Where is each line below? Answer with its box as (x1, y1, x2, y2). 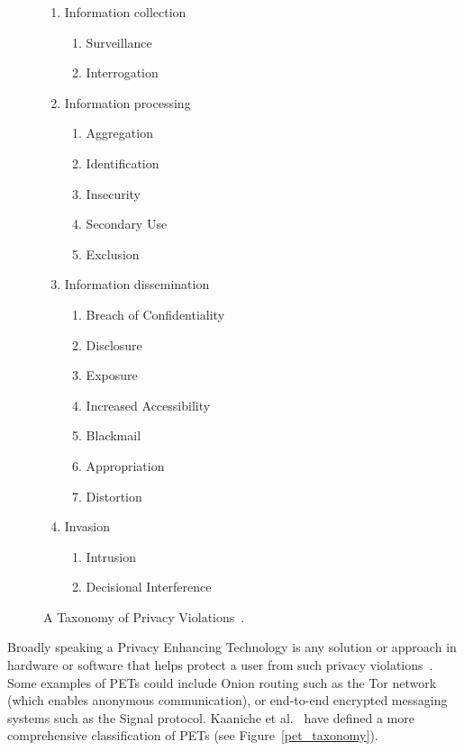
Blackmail (86, 426, 141, 445)
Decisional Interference (86, 577, 212, 596)
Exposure (86, 366, 138, 385)
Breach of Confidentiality (86, 304, 225, 323)
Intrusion (86, 547, 136, 566)
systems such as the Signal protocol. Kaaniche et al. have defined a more (7, 708, 414, 727)
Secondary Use (86, 214, 168, 233)
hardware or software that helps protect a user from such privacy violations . (7, 656, 433, 674)
